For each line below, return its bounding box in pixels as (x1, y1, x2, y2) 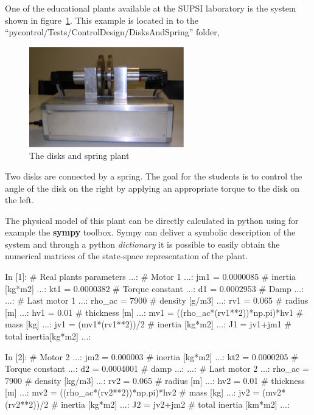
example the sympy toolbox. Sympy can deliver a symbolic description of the (5, 226, 296, 239)
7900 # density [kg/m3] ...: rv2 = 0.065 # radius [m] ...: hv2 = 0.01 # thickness (5, 374, 305, 386)
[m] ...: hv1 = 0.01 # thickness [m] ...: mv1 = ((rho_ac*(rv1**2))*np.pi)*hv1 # (5, 305, 304, 318)
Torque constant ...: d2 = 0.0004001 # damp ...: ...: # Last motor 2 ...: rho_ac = (5, 362, 309, 375)
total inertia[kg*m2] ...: (5, 330, 91, 343)
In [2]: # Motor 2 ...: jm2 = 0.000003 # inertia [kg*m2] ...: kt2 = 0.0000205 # (5, 350, 298, 363)
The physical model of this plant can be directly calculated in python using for (5, 214, 299, 226)
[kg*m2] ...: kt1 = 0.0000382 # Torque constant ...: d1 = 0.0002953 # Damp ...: (5, 282, 304, 295)
